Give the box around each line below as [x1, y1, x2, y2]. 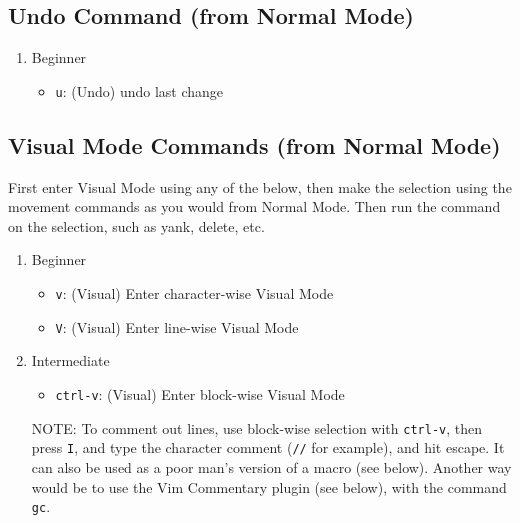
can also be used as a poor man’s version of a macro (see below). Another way [31, 456, 512, 477]
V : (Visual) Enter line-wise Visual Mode [55, 316, 299, 337]
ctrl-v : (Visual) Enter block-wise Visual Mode [55, 383, 345, 404]
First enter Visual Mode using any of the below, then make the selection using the [8, 176, 512, 197]
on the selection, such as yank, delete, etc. [8, 215, 265, 236]
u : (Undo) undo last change [55, 80, 224, 101]
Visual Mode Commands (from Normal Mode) [8, 129, 501, 160]
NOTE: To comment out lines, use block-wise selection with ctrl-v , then [31, 417, 482, 438]
